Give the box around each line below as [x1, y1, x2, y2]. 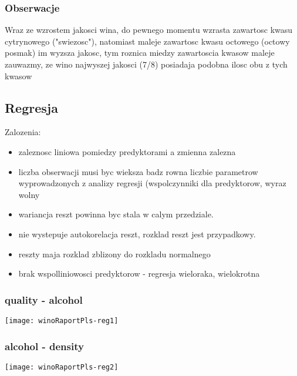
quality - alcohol [5, 292, 83, 307]
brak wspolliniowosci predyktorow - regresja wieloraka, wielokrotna [18, 267, 260, 280]
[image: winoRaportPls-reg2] [5, 362, 119, 371]
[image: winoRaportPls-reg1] [5, 316, 119, 325]
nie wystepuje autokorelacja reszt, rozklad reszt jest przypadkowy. [18, 227, 256, 240]
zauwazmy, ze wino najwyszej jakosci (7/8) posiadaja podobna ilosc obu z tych [5, 58, 288, 70]
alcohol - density [5, 338, 84, 353]
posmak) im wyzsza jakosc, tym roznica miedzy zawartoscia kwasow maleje [5, 46, 275, 59]
